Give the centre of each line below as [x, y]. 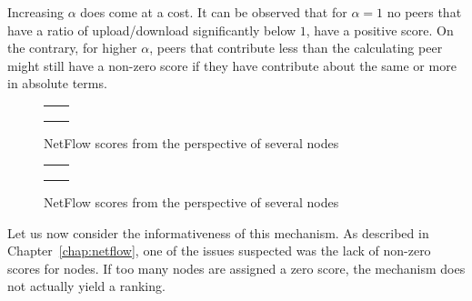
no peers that [424, 12]
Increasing [35, 12]
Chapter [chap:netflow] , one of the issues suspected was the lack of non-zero [219, 251]
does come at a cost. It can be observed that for [214, 12]
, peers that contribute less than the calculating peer [296, 48]
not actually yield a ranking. [86, 286]
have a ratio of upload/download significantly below [152, 30]
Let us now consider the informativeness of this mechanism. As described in [218, 232]
